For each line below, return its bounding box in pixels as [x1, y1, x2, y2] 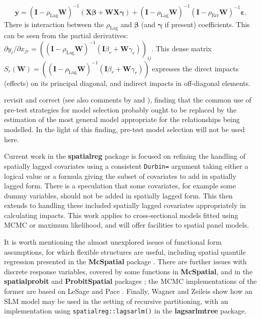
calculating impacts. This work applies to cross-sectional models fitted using [4, 209, 238, 220]
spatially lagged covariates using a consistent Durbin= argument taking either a [4, 160, 248, 171]
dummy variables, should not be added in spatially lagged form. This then [4, 190, 233, 200]
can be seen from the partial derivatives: [4, 30, 128, 41]
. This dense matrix [151, 43, 212, 53]
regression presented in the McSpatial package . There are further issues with [4, 256, 247, 267]
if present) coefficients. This [164, 19, 250, 29]
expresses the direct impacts [152, 63, 239, 73]
